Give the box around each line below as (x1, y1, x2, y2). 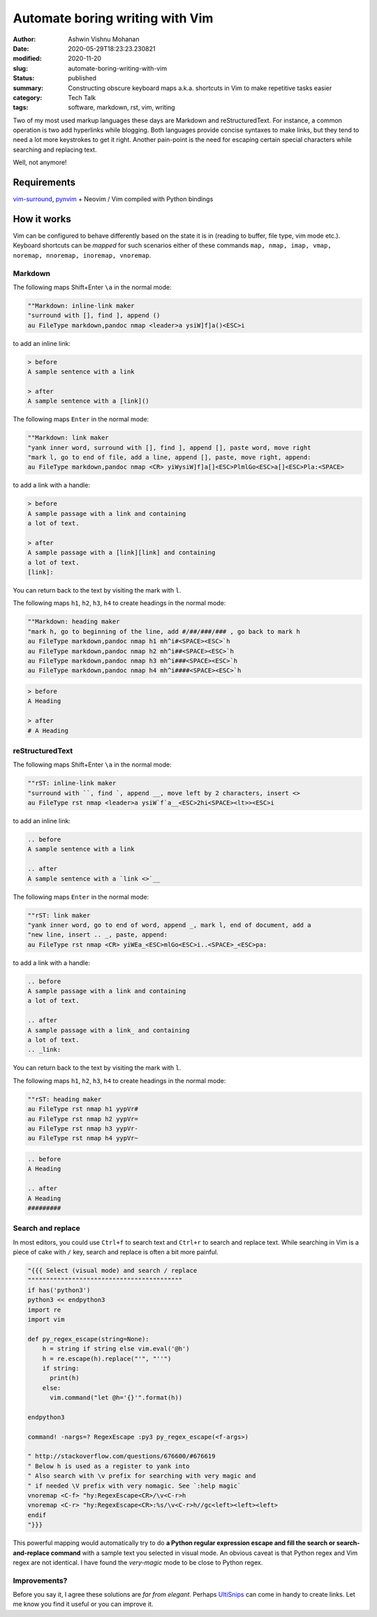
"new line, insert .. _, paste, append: (27, 931, 168, 939)
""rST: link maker (27, 911, 91, 919)
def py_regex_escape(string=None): (27, 1335, 149, 1343)
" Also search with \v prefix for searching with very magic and (27, 1472, 256, 1480)
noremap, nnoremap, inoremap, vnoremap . (13, 251, 151, 259)
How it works (13, 213, 71, 225)
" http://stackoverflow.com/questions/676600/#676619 (27, 1452, 216, 1460)
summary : (13, 84, 44, 92)
